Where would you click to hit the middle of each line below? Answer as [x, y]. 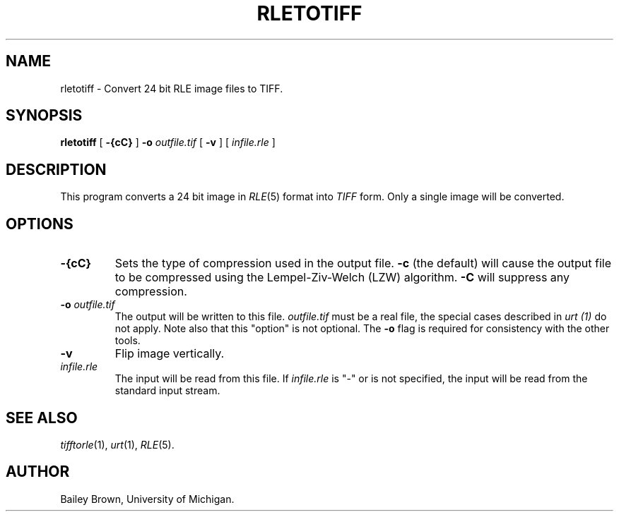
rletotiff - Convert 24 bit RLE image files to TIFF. [172, 88]
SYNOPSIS [44, 116]
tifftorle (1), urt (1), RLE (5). [117, 444]
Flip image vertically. [170, 354]
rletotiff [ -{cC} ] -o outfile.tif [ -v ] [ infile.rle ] [168, 142]
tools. [128, 341]
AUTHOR [38, 472]
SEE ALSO [42, 418]
